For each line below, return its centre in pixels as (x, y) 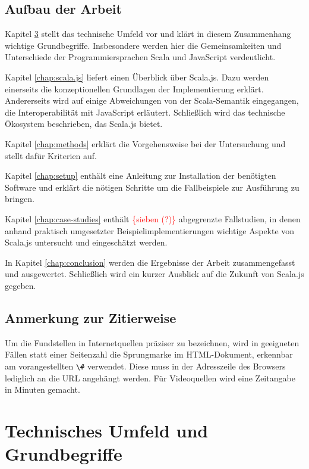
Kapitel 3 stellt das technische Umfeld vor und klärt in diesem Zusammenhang (148, 34)
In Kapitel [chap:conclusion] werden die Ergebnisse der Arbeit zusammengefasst (150, 262)
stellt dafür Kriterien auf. (51, 155)
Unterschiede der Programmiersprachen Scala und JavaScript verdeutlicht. (140, 57)
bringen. (20, 199)
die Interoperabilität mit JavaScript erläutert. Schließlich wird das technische (145, 112)
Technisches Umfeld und (107, 430)
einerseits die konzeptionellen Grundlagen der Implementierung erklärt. (134, 88)
